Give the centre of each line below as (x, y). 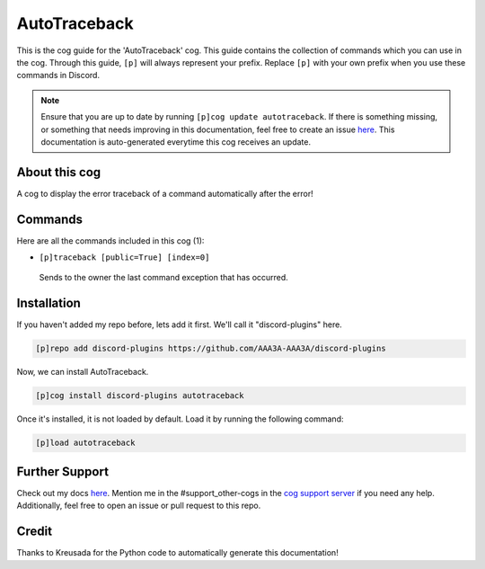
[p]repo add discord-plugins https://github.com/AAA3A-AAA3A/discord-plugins (211, 349)
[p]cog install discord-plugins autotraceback (140, 396)
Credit (35, 532)
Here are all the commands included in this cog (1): (110, 240)
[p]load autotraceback (85, 443)
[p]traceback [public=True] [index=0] (124, 258)
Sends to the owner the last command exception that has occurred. (164, 278)
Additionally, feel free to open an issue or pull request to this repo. (139, 506)
